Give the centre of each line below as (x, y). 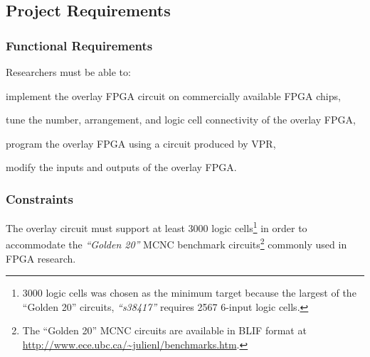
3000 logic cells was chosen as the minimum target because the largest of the (189, 293)
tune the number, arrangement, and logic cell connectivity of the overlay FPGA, (181, 120)
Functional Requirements (79, 45)
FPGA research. (41, 258)
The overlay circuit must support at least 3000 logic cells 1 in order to (157, 227)
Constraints (39, 198)
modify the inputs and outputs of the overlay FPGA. (121, 167)
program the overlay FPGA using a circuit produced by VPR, (141, 143)
